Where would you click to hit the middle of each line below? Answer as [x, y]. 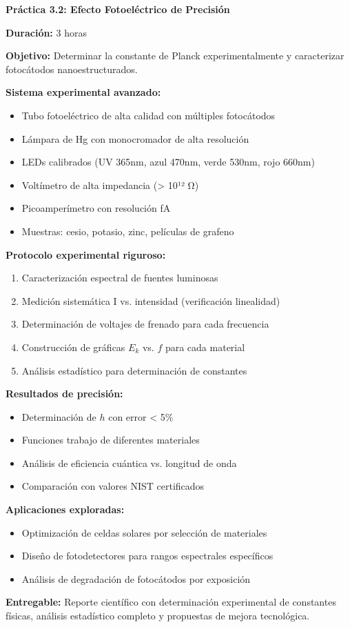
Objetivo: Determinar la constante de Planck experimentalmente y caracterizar [175, 56]
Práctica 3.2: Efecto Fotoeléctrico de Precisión [118, 9]
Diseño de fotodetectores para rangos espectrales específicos [147, 556]
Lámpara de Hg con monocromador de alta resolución [135, 138]
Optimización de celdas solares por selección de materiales [144, 532]
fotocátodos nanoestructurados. [72, 69]
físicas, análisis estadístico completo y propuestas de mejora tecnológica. [158, 616]
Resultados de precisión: [64, 394]
